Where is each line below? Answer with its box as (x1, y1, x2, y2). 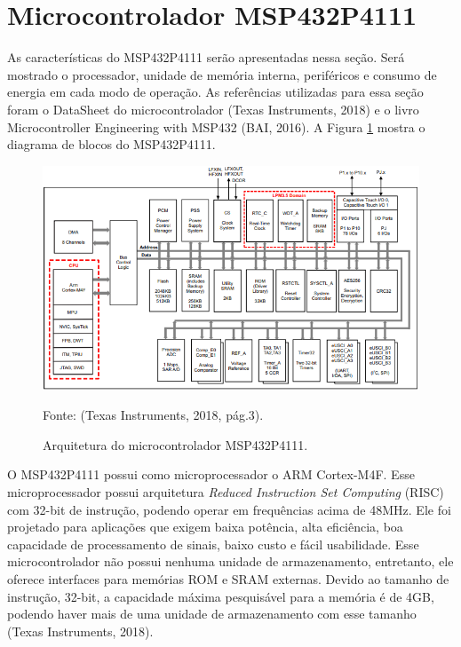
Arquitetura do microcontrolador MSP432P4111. (43, 435, 308, 454)
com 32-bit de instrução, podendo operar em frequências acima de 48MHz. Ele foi (7, 500, 451, 518)
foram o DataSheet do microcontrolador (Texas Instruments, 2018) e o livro (7, 99, 419, 118)
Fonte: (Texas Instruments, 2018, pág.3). (43, 406, 264, 424)
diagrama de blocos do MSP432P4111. (7, 135, 216, 154)
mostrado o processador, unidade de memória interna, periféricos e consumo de (7, 65, 437, 83)
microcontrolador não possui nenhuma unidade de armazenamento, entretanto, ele (7, 552, 454, 571)
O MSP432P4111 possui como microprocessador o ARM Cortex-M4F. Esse (7, 465, 415, 484)
